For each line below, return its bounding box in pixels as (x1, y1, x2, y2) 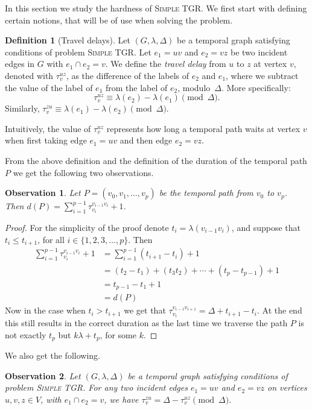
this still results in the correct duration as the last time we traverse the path (5, 317, 288, 329)
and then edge (119, 134, 173, 147)
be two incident (231, 45, 288, 58)
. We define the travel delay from (105, 57, 226, 70)
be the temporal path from (159, 186, 253, 199)
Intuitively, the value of (5, 122, 91, 134)
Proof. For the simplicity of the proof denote (5, 221, 169, 233)
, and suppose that (231, 221, 301, 233)
